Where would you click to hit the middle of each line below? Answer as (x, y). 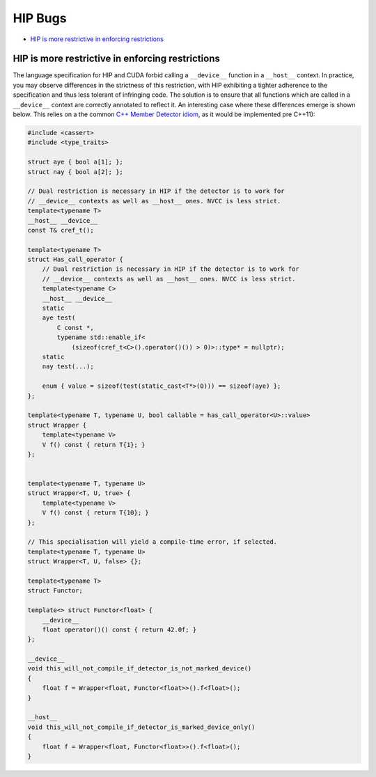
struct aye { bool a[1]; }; (75, 162)
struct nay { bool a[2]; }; (75, 172)
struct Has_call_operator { (75, 260)
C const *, (75, 328)
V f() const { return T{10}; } (95, 513)
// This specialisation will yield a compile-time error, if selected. (152, 542)
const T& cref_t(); (61, 230)
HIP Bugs (40, 18)
